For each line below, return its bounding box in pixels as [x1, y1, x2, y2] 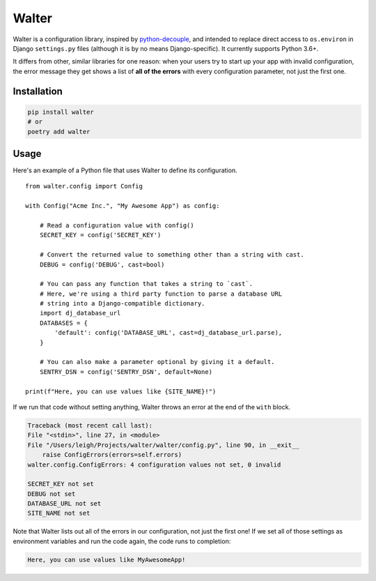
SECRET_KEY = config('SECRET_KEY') [39, 231, 162, 239]
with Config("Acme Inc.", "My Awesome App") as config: [25, 202, 220, 210]
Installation [13, 85, 63, 97]
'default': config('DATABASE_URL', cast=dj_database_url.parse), [54, 329, 283, 337]
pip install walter [27, 108, 94, 116]
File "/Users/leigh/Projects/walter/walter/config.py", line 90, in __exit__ [27, 441, 299, 449]
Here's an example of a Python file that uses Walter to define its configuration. [13, 166, 237, 174]
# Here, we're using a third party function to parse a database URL [39, 289, 283, 298]
